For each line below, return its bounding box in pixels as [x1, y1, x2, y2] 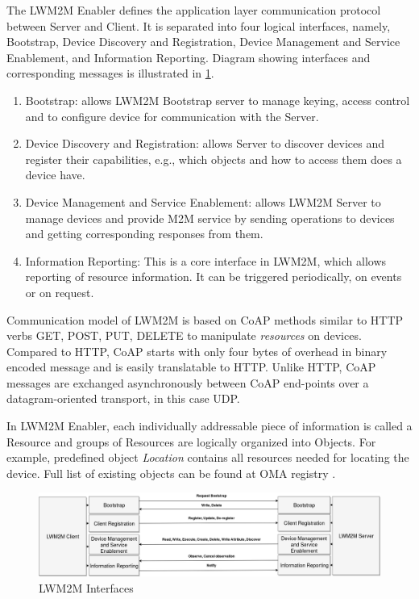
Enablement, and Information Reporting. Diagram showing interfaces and [6, 48, 371, 65]
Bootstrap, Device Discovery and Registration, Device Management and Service [6, 33, 400, 50]
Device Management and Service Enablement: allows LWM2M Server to [25, 193, 381, 210]
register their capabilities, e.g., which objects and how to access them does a [25, 150, 402, 167]
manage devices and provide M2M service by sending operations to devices [25, 209, 395, 226]
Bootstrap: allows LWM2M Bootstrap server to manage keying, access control [25, 91, 410, 108]
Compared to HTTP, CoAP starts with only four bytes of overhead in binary [6, 342, 388, 359]
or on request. [25, 283, 94, 300]
